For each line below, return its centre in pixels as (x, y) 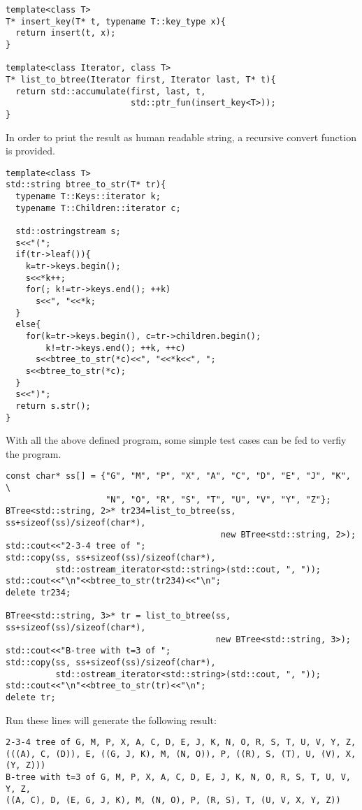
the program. (34, 453)
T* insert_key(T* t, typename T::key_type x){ (116, 21)
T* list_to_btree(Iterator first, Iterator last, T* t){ (141, 79)
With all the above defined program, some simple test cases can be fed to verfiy (176, 440)
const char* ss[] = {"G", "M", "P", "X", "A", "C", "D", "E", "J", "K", (178, 476)
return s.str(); (53, 406)
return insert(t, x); (66, 33)
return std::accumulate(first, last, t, (111, 91)
